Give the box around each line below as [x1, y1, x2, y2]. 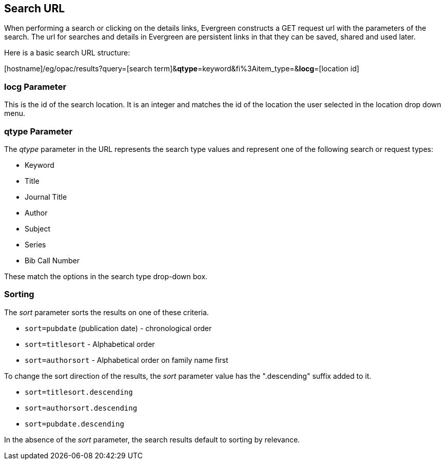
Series [25, 240, 46, 249]
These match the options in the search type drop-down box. [4, 272, 208, 281]
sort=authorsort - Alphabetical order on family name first [25, 355, 228, 364]
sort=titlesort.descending [25, 388, 133, 396]
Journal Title [25, 192, 67, 201]
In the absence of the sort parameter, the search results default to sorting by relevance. [4, 435, 300, 444]
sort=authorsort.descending [25, 403, 138, 412]
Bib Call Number [25, 256, 80, 265]
